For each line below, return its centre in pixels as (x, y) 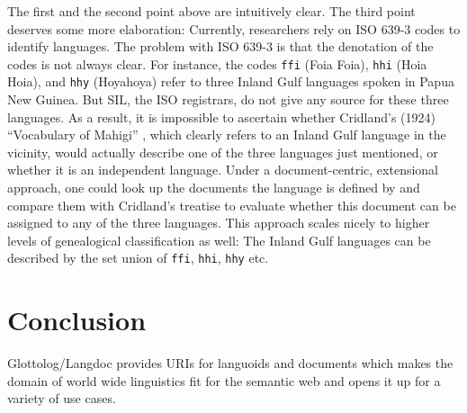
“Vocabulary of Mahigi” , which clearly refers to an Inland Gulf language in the (227, 135)
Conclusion (77, 320)
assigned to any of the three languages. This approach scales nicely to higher (219, 223)
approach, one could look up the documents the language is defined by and (214, 188)
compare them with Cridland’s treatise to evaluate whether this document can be (232, 205)
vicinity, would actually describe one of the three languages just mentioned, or (223, 152)
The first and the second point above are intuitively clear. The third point (211, 11)
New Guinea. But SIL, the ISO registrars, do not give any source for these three (228, 99)
